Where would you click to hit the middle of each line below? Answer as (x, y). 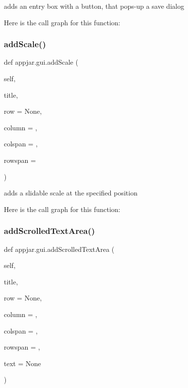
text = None (23, 363)
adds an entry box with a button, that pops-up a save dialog (94, 6)
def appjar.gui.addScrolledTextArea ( (59, 249)
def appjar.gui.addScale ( (41, 62)
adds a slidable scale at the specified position (71, 193)
